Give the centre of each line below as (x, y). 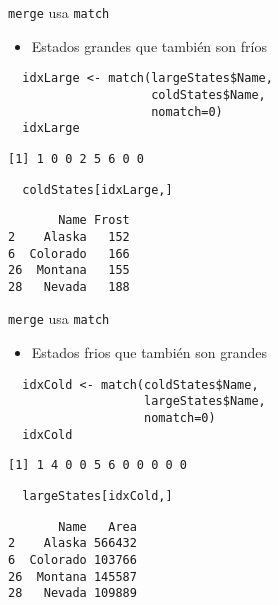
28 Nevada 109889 (72, 593)
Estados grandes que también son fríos (149, 45)
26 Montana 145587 (72, 576)
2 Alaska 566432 (72, 543)
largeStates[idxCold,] (97, 496)
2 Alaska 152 (69, 236)
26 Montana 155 (69, 270)
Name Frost (94, 220)
